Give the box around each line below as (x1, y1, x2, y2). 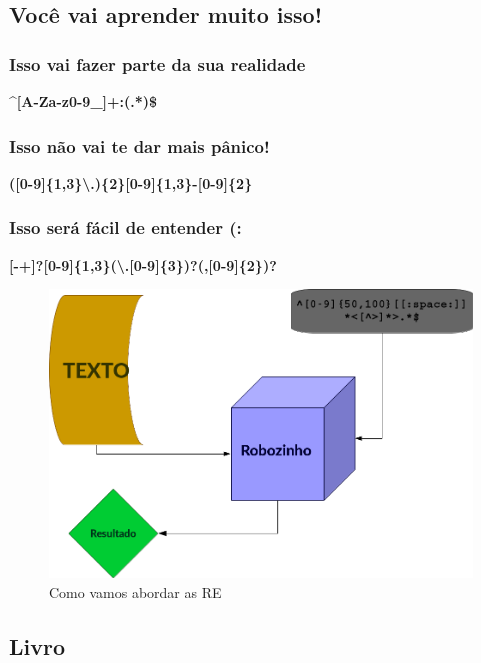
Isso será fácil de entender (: (9, 215, 242, 240)
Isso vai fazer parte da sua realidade (9, 51, 306, 76)
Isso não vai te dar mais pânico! (9, 133, 270, 158)
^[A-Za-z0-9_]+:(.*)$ (9, 91, 158, 111)
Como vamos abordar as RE (49, 581, 222, 602)
